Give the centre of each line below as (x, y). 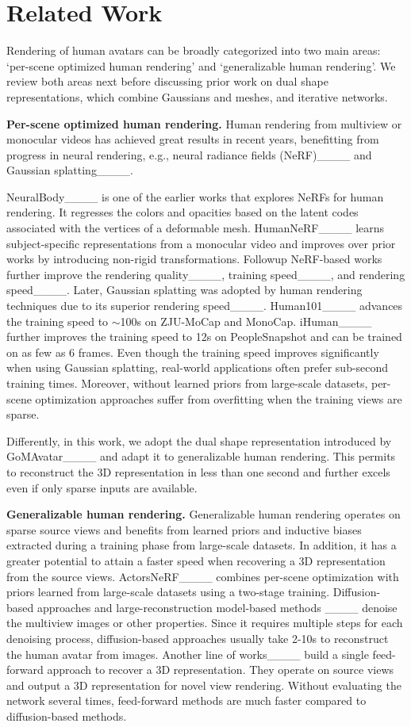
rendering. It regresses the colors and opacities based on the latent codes (182, 212)
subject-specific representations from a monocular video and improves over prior (201, 243)
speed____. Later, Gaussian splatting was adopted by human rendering (184, 290)
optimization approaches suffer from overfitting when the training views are (219, 398)
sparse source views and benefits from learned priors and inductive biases (184, 529)
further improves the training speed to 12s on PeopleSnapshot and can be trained (204, 337)
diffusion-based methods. (67, 716)
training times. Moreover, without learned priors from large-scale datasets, (187, 383)
